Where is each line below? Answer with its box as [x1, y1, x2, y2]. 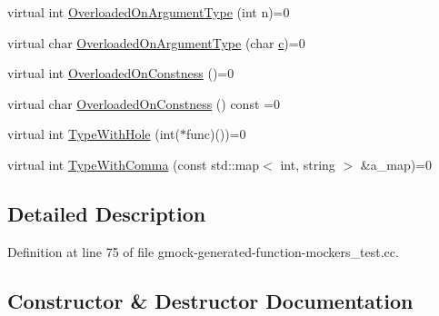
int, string [280, 154, 335, 173]
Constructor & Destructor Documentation [7, 286, 414, 314]
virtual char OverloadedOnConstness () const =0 [7, 94, 280, 113]
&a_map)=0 [360, 154, 433, 173]
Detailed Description [7, 199, 206, 227]
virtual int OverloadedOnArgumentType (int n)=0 [7, 3, 290, 21]
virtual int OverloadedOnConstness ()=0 [7, 64, 234, 83]
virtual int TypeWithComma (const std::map [7, 154, 260, 173]
